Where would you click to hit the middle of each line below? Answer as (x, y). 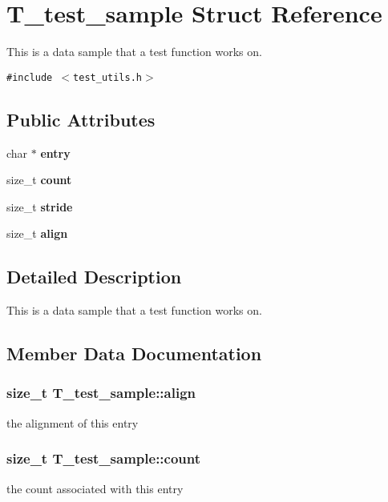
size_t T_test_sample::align (101, 393)
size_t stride (40, 206)
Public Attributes (81, 119)
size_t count (39, 180)
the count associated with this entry (95, 488)
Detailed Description (94, 277)
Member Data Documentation (134, 353)
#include (30, 77)
